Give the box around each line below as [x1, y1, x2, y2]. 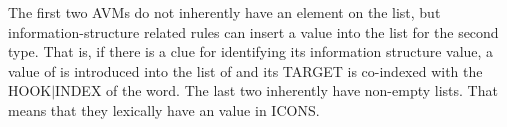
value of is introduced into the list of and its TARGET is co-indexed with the [8, 60, 483, 81]
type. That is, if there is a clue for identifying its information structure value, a [8, 41, 494, 62]
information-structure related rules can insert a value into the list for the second [8, 21, 499, 42]
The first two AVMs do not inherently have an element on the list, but [8, 2, 441, 22]
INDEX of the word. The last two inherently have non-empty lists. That [55, 80, 498, 101]
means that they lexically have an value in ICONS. [8, 99, 320, 120]
